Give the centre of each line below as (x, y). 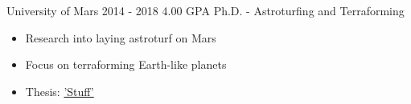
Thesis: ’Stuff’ (60, 91)
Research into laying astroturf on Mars (121, 37)
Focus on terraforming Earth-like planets (126, 64)
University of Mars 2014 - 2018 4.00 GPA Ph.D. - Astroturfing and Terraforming (205, 10)
